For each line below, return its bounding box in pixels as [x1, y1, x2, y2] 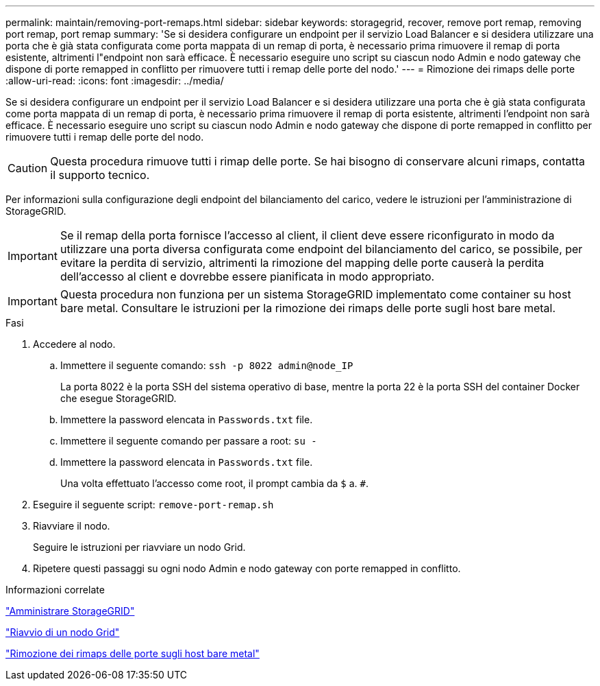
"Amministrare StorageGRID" [5, 605, 135, 617]
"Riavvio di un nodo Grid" [5, 626, 120, 638]
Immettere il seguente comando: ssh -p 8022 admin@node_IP [60, 359, 353, 371]
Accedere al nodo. [33, 338, 116, 350]
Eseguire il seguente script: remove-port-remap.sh [33, 499, 274, 510]
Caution [8, 161, 48, 175]
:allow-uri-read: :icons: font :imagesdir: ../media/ [5, 75, 224, 86]
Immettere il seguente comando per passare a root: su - [60, 435, 317, 447]
